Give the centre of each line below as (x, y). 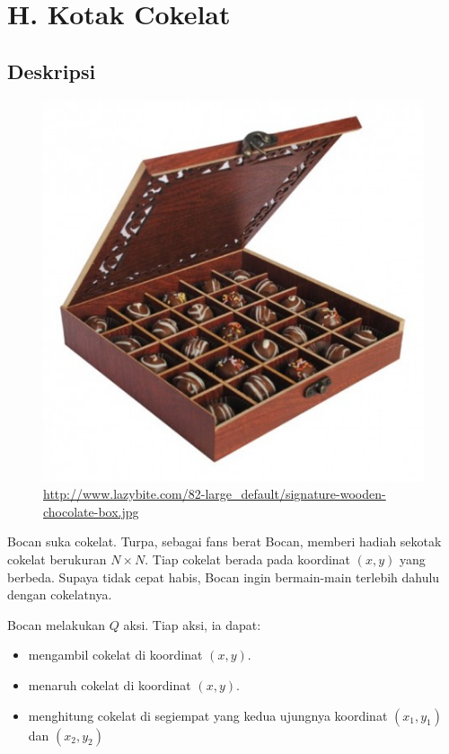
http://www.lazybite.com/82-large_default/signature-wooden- (215, 494)
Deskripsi (52, 71)
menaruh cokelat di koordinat (110, 684)
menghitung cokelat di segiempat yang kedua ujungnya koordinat (208, 715)
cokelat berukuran (57, 559)
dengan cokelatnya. (60, 594)
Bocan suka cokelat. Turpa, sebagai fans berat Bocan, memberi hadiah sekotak (224, 541)
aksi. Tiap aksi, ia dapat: (192, 624)
